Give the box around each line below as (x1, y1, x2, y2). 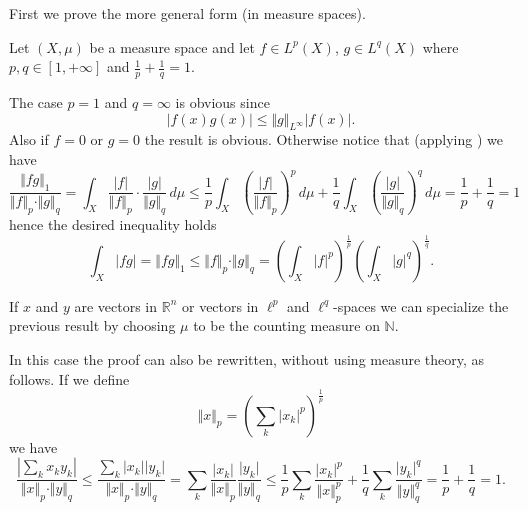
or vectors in (182, 295, 259, 316)
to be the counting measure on (193, 315, 380, 336)
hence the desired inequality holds (9, 213, 217, 234)
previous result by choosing (9, 315, 176, 336)
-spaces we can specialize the (333, 295, 509, 316)
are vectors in (74, 295, 158, 316)
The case (9, 92, 63, 113)
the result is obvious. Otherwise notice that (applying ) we (144, 129, 503, 150)
